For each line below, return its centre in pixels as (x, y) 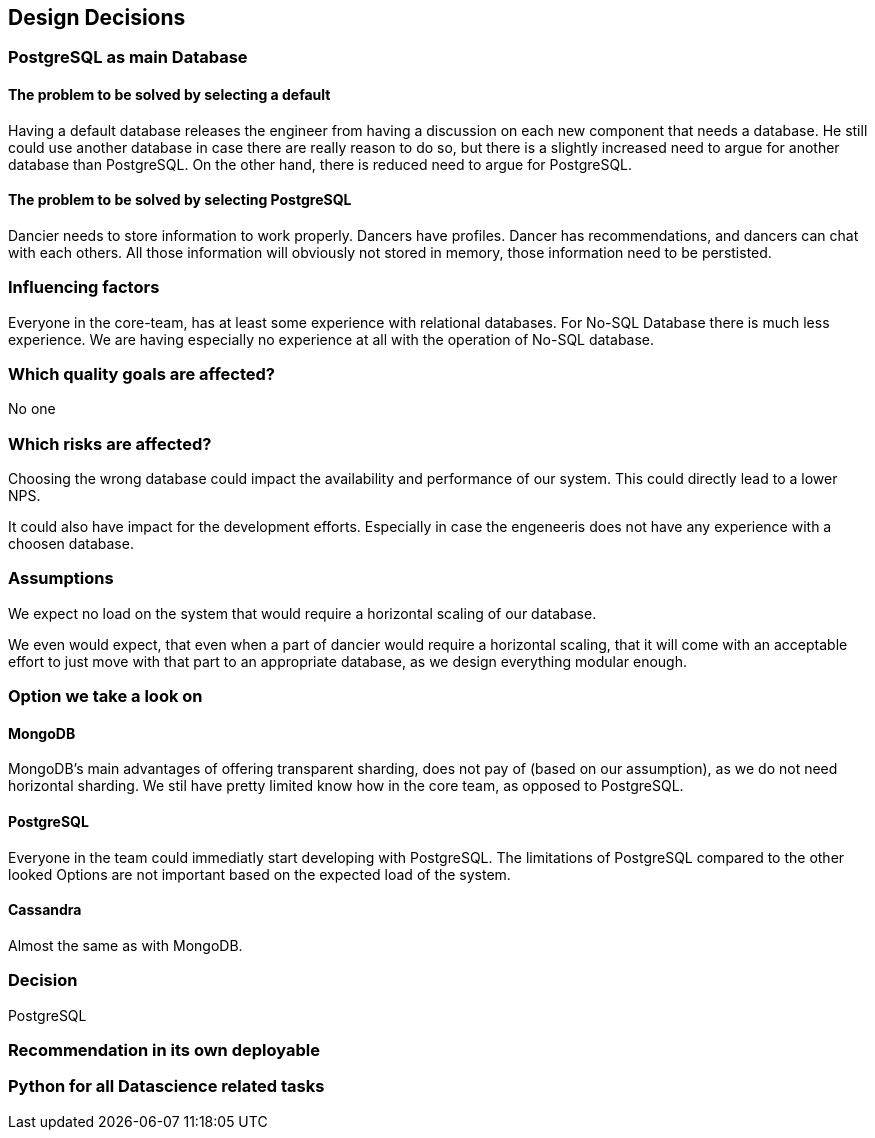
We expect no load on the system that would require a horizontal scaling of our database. (302, 613)
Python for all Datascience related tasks (166, 1086)
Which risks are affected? (110, 443)
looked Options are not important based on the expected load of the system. (259, 874)
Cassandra (45, 910)
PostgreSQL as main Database (128, 57)
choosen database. (71, 544)
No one (32, 409)
